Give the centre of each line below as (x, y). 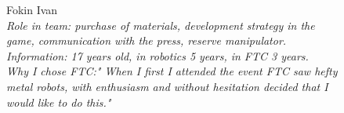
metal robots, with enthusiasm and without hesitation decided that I (167, 86)
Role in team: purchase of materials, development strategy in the (161, 25)
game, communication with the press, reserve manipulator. (147, 40)
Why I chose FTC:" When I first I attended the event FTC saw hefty (172, 71)
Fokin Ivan (32, 9)
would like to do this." (59, 102)
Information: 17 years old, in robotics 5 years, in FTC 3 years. (158, 55)
